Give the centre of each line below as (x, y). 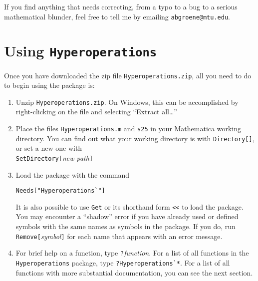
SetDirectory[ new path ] (54, 157)
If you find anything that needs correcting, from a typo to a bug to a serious (121, 6)
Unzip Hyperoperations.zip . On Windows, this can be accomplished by (127, 102)
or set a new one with (49, 148)
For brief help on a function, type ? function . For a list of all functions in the (132, 253)
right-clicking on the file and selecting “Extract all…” (96, 112)
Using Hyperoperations (81, 51)
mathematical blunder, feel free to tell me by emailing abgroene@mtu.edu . (117, 16)
